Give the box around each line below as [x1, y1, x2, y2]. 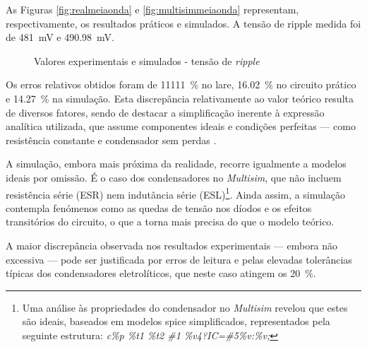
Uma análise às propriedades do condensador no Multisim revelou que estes [22, 300, 348, 314]
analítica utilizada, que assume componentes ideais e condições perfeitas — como [6, 119, 356, 134]
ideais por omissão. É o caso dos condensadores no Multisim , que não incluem [6, 170, 342, 184]
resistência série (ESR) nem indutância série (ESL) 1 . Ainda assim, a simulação [6, 184, 345, 201]
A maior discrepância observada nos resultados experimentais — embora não [6, 237, 338, 252]
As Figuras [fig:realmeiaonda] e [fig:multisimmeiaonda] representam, [6, 2, 299, 16]
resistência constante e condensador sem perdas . [6, 132, 217, 147]
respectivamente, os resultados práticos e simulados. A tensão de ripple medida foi [6, 16, 361, 30]
